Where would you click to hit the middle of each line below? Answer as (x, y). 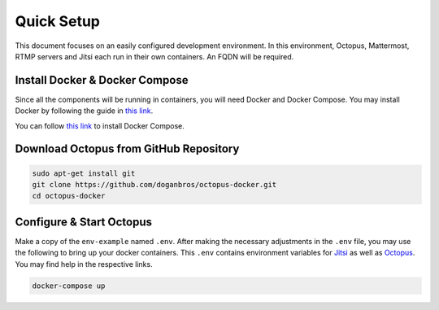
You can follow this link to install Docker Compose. (100, 125)
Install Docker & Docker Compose (102, 80)
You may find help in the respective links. (84, 264)
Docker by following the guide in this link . (84, 111)
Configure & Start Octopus (83, 222)
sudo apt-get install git (84, 173)
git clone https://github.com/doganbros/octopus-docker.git (154, 185)
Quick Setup (58, 21)
